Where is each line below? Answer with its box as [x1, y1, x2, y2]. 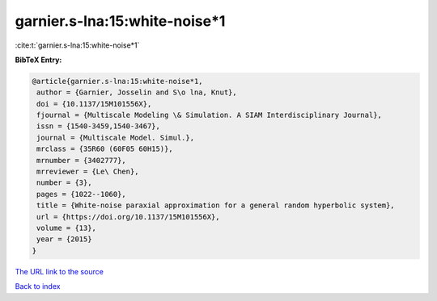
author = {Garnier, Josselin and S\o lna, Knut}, [36, 88, 238, 97]
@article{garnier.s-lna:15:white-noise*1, [32, 77, 203, 86]
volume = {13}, [36, 224, 97, 232]
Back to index [15, 282, 61, 291]
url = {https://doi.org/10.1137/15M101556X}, [36, 212, 220, 221]
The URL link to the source [15, 266, 104, 276]
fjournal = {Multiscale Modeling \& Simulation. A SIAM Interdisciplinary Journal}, [36, 111, 382, 120]
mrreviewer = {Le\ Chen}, [36, 167, 139, 177]
